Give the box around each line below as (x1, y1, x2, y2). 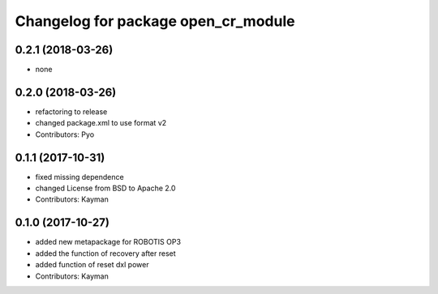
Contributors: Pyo (35, 130, 95, 139)
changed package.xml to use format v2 (35, 118, 167, 128)
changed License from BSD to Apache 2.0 (35, 183, 176, 194)
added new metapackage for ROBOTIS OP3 (35, 237, 182, 247)
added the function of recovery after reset (35, 248, 176, 258)
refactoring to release (35, 106, 108, 117)
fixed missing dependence (35, 172, 125, 181)
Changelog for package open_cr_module (15, 12, 295, 30)
